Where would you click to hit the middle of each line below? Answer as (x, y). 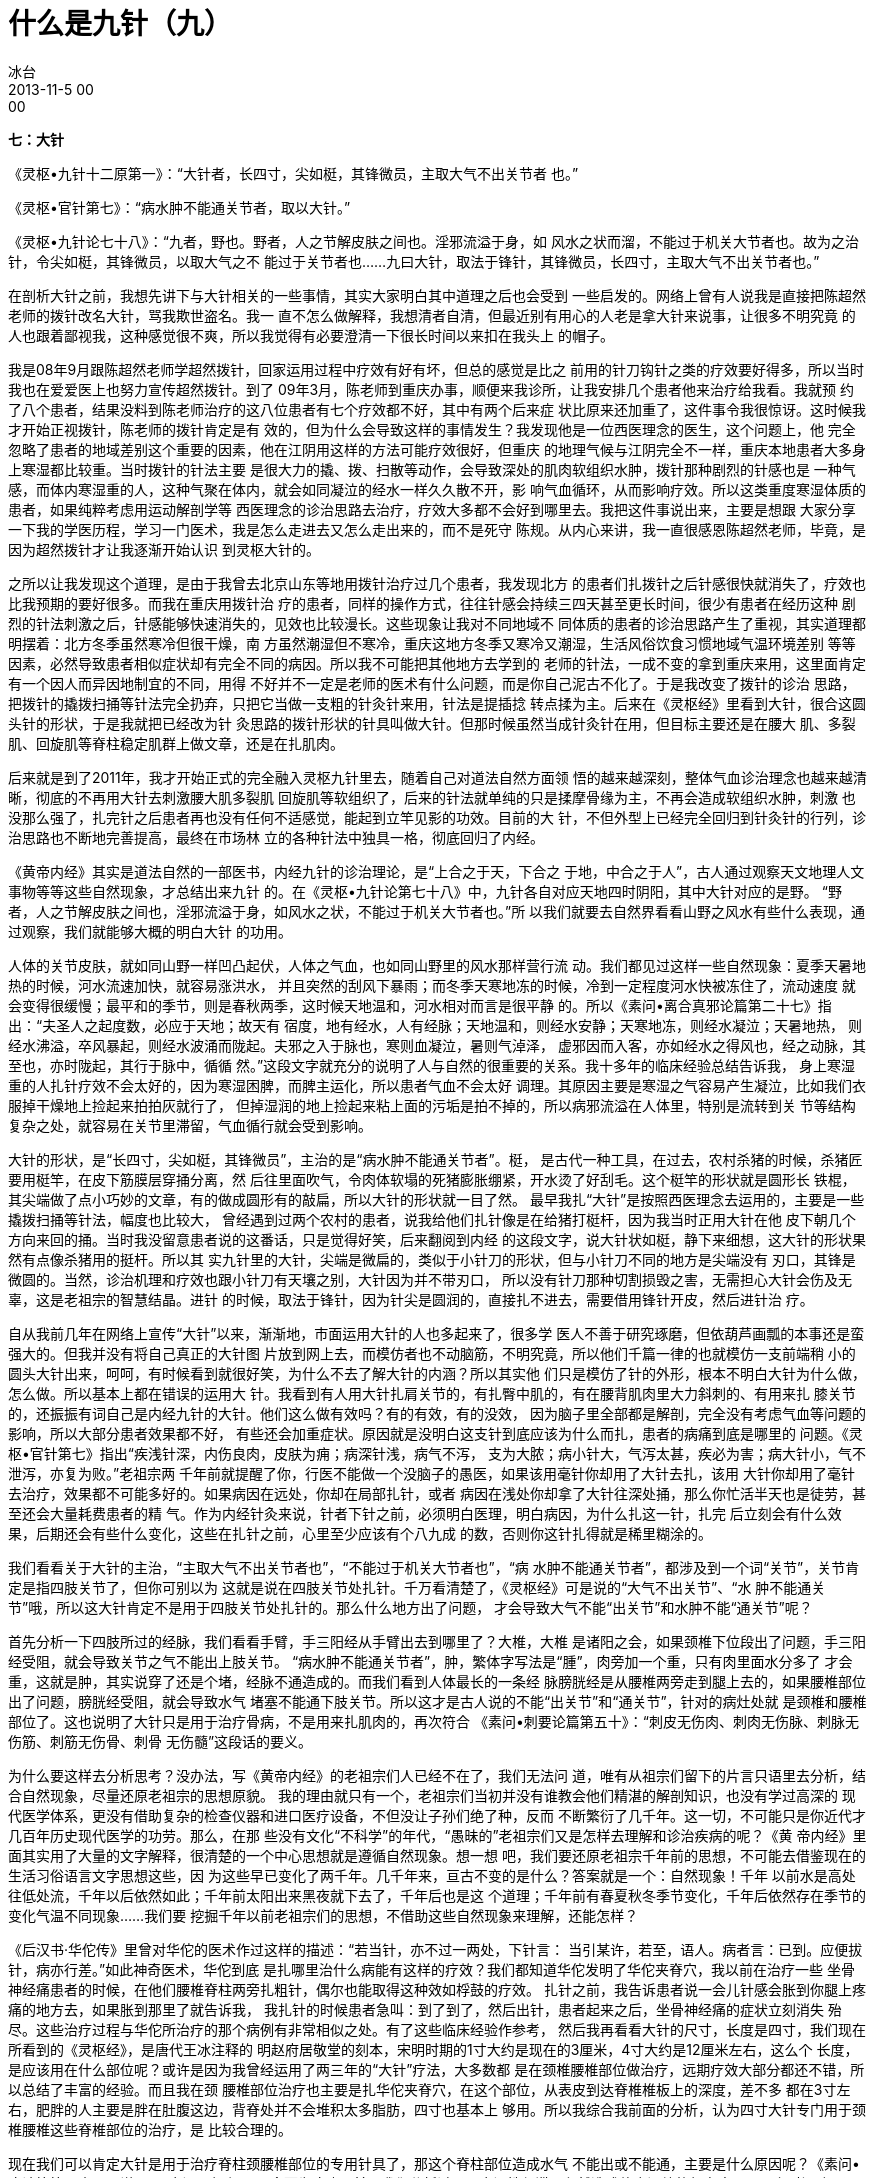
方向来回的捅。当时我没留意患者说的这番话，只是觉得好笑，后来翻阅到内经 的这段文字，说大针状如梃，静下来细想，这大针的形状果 (437, 1239)
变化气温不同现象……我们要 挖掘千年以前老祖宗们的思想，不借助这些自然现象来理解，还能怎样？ (323, 1915)
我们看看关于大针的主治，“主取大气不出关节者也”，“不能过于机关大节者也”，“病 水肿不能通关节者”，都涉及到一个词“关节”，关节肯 (434, 1567)
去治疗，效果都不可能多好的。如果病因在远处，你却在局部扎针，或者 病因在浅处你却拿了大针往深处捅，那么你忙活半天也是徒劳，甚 (437, 1493)
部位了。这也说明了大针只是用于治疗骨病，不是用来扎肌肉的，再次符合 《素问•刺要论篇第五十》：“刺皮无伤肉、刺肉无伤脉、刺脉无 (433, 1721)
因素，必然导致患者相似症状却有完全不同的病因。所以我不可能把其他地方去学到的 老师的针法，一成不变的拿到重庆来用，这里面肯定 (437, 663)
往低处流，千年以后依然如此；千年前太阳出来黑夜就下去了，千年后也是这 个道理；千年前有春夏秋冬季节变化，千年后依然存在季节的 (437, 1895)
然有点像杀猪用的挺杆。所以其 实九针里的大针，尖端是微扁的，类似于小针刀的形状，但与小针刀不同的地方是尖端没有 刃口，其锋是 (432, 1259)
